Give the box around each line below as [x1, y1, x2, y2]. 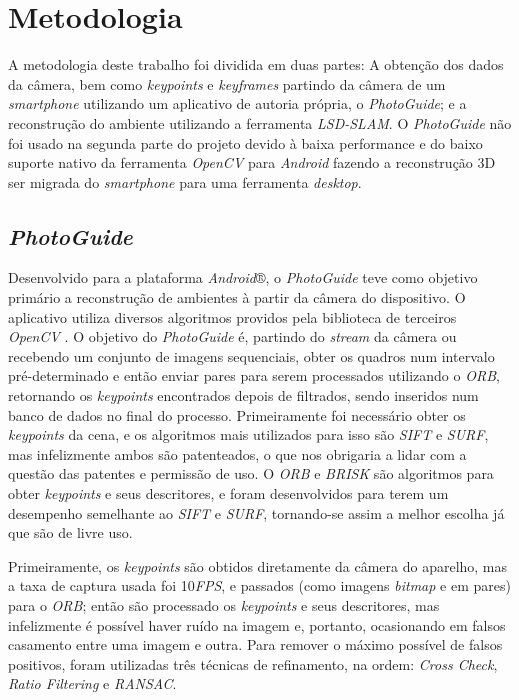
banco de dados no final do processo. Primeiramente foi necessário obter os [8, 404, 466, 425]
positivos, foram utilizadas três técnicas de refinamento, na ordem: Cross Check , [8, 653, 498, 674]
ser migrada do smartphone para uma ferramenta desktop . [8, 171, 362, 192]
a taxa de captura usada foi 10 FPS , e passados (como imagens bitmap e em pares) [8, 575, 511, 596]
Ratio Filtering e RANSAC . [8, 673, 177, 694]
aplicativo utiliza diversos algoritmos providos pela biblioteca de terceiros [8, 306, 457, 327]
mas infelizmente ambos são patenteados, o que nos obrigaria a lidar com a [8, 443, 467, 464]
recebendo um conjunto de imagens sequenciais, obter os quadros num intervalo [8, 345, 495, 366]
